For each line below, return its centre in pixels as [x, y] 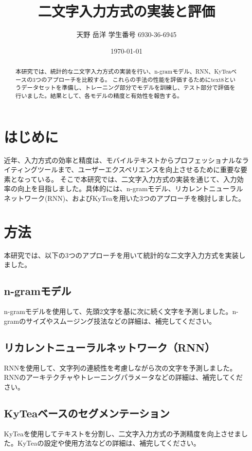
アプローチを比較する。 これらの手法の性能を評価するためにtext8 [135, 79]
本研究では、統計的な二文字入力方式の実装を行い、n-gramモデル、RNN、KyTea [123, 71]
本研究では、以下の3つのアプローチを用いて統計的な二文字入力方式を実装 [121, 255]
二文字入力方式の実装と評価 [126, 11]
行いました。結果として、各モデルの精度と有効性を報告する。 [99, 96]
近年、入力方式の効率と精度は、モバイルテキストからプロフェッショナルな [123, 160]
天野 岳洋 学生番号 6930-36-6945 [126, 34]
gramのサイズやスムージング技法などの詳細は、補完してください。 [110, 321]
